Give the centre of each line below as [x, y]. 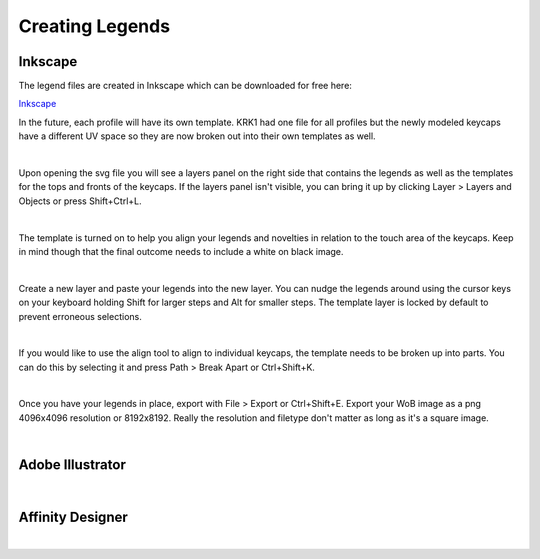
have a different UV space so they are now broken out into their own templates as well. [197, 136]
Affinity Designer [73, 516]
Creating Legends [94, 26]
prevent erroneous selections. [80, 316]
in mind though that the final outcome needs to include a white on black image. [181, 251]
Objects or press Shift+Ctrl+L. [80, 201]
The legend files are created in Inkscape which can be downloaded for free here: [185, 86]
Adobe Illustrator [72, 465]
